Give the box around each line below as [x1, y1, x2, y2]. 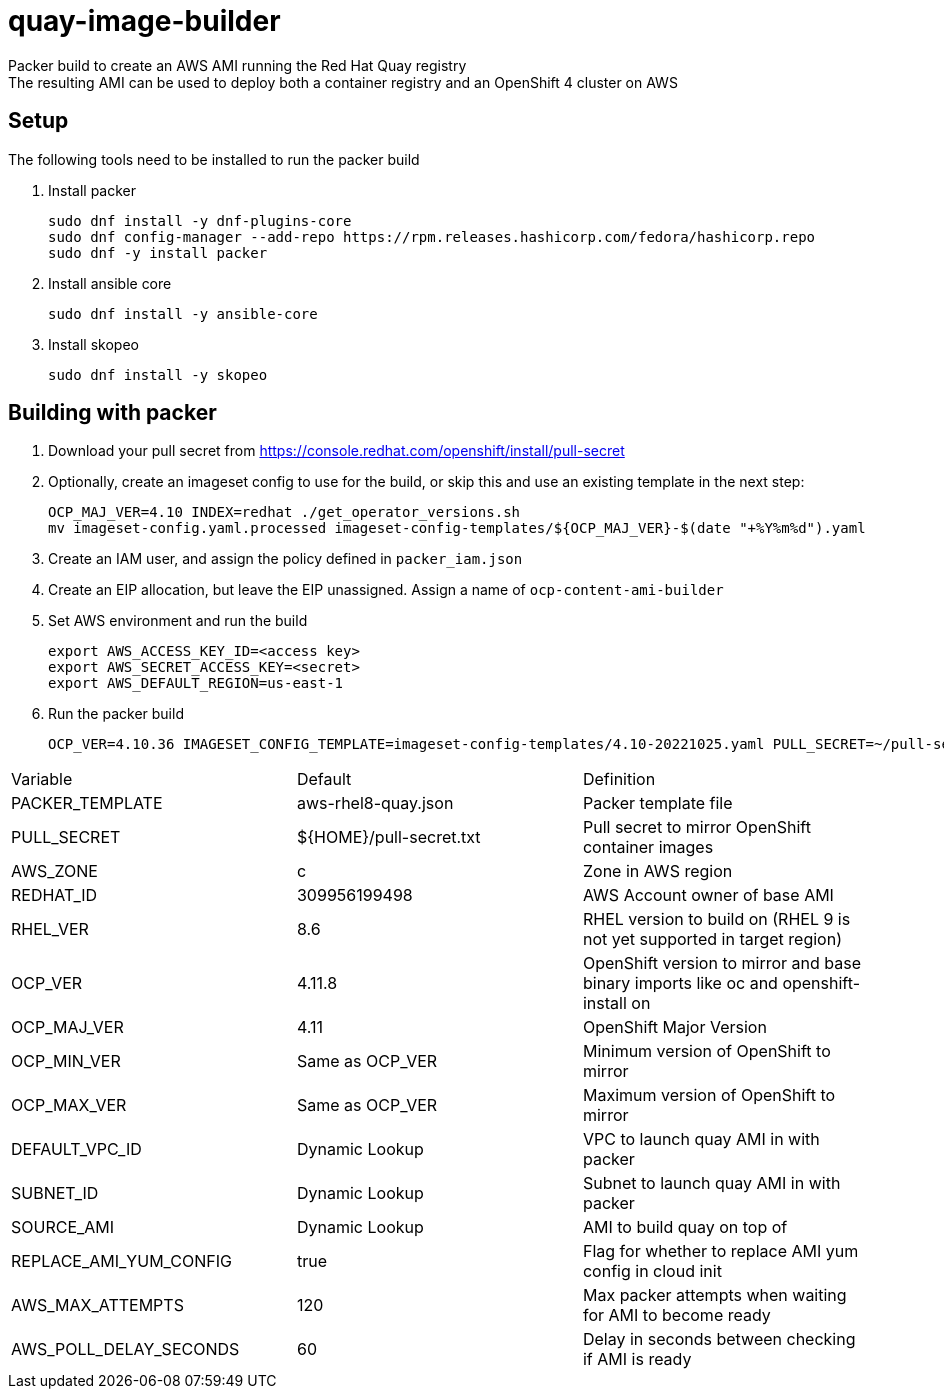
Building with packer [8, 400, 217, 426]
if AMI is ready [582, 1349, 692, 1370]
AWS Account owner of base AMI [582, 885, 834, 906]
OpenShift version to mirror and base [582, 953, 862, 974]
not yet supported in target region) [582, 929, 842, 950]
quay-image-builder [8, 4, 281, 38]
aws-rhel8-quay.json [296, 793, 454, 814]
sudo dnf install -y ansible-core [48, 305, 318, 322]
